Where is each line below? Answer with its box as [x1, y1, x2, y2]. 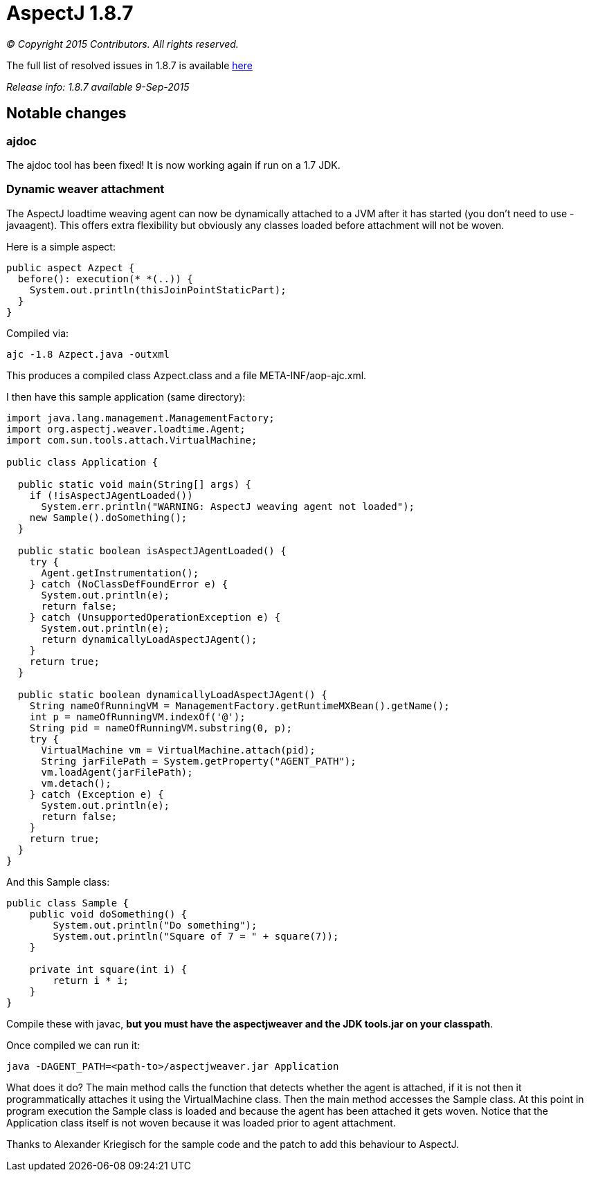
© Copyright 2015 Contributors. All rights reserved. [6, 37, 239, 50]
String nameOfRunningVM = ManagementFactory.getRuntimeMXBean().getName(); [29, 700, 450, 711]
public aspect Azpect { [6, 262, 135, 273]
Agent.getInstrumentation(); [41, 567, 199, 578]
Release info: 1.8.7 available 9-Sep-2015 [6, 80, 190, 93]
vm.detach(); [41, 777, 111, 789]
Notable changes [6, 104, 127, 122]
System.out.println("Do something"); [53, 919, 257, 931]
